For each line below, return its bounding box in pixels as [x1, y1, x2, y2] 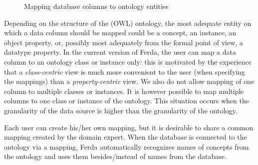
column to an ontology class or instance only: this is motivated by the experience [4, 56, 252, 67]
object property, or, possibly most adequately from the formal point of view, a [4, 37, 243, 47]
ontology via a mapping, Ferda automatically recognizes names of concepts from [4, 141, 249, 152]
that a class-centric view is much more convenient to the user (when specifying [4, 66, 245, 77]
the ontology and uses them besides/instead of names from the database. [4, 151, 227, 162]
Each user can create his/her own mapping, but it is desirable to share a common [4, 122, 254, 132]
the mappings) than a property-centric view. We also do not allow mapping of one [4, 76, 255, 86]
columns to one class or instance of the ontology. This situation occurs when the [4, 95, 249, 106]
